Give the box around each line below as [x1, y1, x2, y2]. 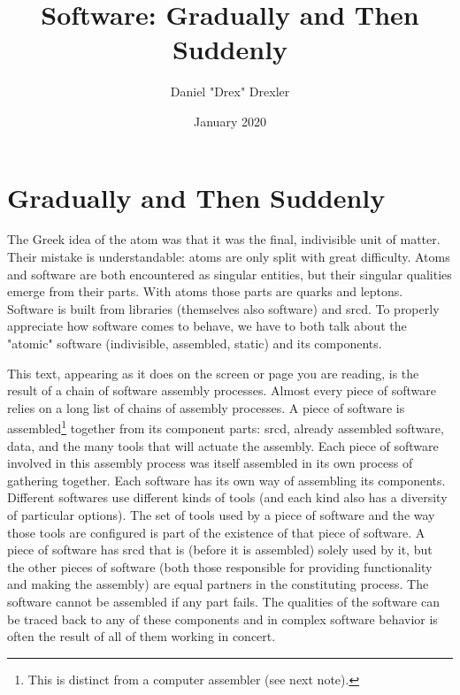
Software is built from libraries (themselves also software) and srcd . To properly [7, 299, 440, 317]
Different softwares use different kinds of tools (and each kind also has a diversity [7, 488, 448, 507]
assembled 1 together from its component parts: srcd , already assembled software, [7, 416, 444, 438]
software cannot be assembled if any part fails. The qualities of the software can [7, 592, 440, 610]
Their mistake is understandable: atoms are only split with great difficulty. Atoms [7, 248, 450, 266]
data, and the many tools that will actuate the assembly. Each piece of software [7, 436, 439, 454]
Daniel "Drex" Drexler [170, 82, 290, 101]
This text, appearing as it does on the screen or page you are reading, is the [7, 363, 419, 382]
